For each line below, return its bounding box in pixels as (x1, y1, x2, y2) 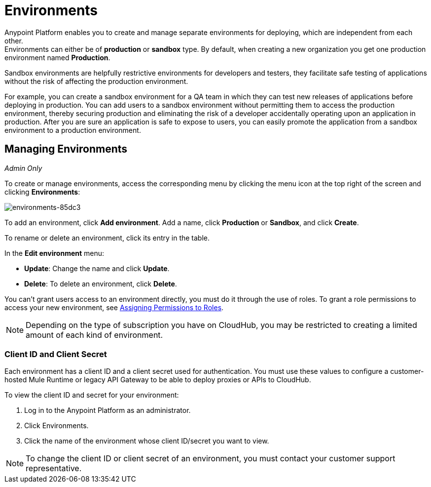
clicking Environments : (4, 187, 80, 196)
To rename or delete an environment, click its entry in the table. (4, 233, 210, 242)
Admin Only (4, 163, 42, 172)
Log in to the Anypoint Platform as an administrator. (24, 406, 191, 415)
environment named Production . (4, 53, 110, 62)
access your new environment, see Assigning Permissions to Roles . (4, 303, 224, 312)
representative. (26, 463, 82, 474)
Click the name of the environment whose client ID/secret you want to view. (24, 437, 269, 446)
